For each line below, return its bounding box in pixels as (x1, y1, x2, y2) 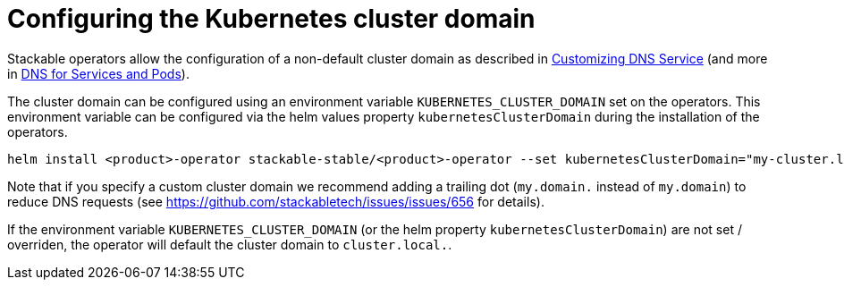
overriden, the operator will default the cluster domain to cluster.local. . (7, 236, 452, 252)
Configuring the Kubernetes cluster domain (7, 4, 536, 34)
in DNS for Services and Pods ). (7, 65, 190, 81)
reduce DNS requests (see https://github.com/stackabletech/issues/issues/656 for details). (7, 193, 544, 209)
